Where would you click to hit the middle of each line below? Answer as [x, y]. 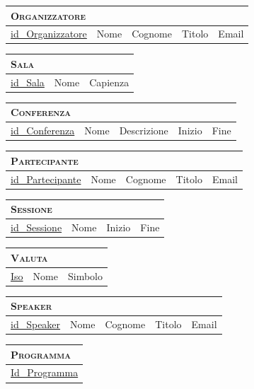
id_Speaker [36, 324]
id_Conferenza [43, 130]
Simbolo [85, 275]
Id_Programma [45, 372]
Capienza [109, 82]
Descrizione [144, 130]
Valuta [29, 257]
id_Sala [28, 82]
